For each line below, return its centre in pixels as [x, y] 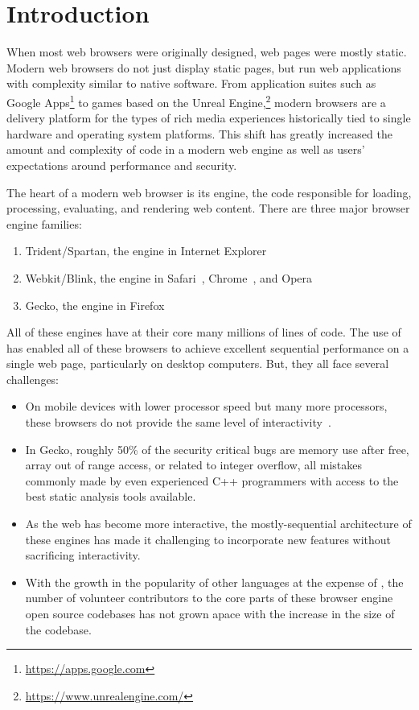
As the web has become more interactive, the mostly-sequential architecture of [218, 524]
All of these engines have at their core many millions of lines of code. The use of [204, 332]
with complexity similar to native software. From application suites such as [191, 83]
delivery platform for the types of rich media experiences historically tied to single [209, 118]
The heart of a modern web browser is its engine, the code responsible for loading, [209, 192]
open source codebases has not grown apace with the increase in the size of [210, 613]
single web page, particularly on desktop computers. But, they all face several [198, 363]
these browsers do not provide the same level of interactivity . [178, 422]
